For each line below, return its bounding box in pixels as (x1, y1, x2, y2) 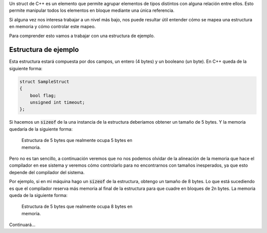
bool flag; (30, 93, 56, 98)
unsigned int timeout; (30, 99, 85, 105)
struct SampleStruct (19, 79, 69, 84)
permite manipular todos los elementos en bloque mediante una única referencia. (9, 7, 175, 13)
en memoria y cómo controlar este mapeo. (9, 24, 96, 30)
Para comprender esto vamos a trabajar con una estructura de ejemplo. (9, 33, 155, 39)
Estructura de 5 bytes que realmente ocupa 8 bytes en (21, 203, 133, 210)
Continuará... (9, 222, 36, 228)
